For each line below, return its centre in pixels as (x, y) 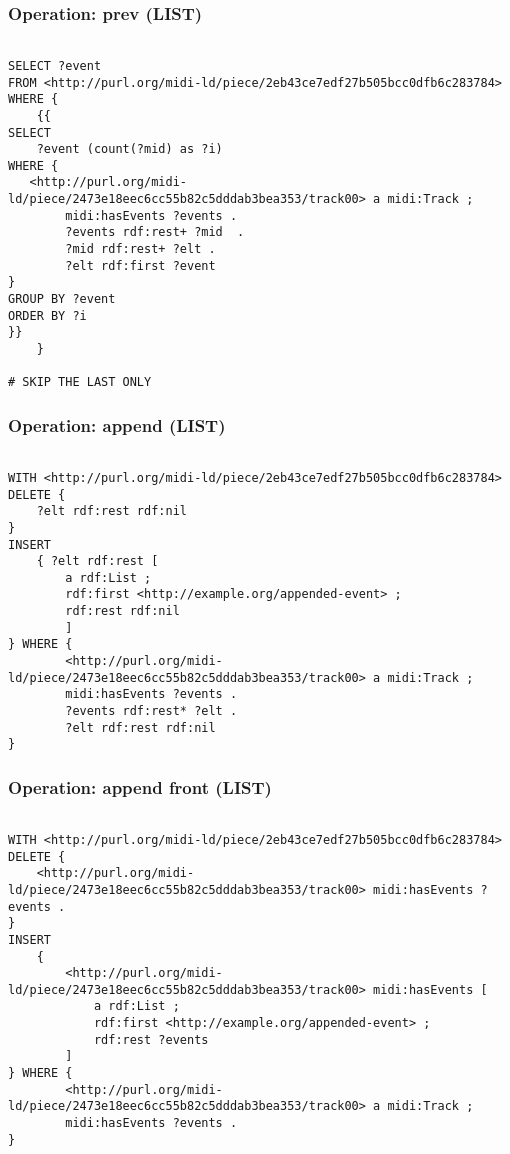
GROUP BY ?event (62, 299)
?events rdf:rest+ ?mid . (155, 232)
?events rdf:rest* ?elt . (151, 711)
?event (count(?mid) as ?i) (129, 149)
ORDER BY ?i (47, 315)
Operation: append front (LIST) (140, 786)
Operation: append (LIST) (117, 424)
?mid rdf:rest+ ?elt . (140, 249)
